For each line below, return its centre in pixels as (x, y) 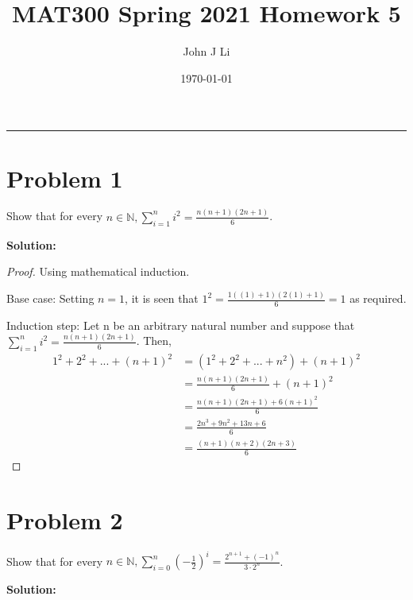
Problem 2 (65, 519)
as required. (378, 298)
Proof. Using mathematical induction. (98, 271)
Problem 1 (65, 178)
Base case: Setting (50, 298)
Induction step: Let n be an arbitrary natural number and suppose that (181, 325)
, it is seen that (162, 298)
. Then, (154, 341)
